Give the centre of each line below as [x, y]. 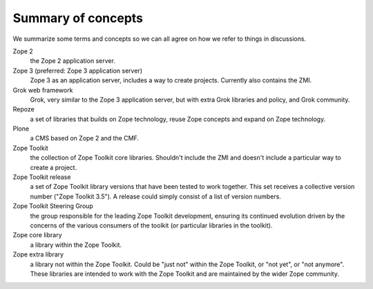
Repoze [23, 109]
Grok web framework [43, 90]
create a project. [54, 167]
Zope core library [37, 235]
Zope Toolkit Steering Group [53, 206]
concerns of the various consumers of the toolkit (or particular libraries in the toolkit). [151, 225]
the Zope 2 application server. [73, 61]
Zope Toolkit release [42, 177]
